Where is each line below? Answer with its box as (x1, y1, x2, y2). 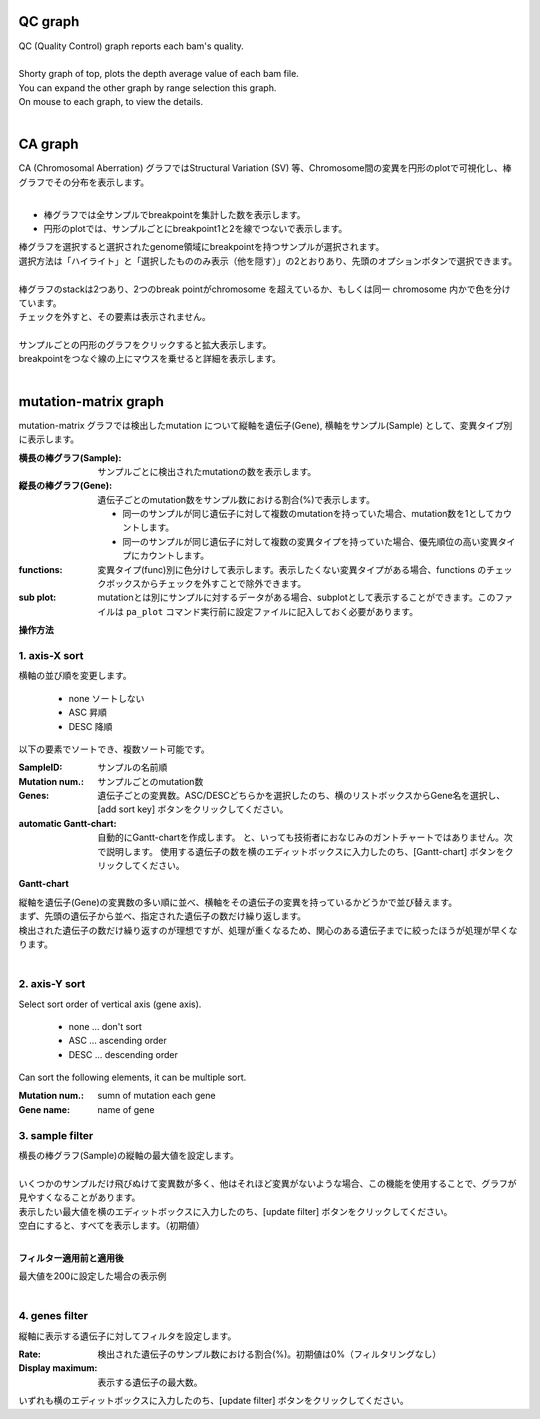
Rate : (18, 1348, 42, 1360)
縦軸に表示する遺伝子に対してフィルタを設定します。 (18, 1330, 237, 1342)
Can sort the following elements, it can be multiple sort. (18, 1071, 247, 1084)
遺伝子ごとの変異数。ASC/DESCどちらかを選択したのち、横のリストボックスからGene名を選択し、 (97, 790, 506, 802)
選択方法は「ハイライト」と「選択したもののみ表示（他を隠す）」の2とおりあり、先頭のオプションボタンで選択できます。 (18, 255, 518, 267)
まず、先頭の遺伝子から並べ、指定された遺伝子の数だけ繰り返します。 (18, 910, 307, 922)
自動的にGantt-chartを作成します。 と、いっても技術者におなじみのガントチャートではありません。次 (97, 831, 514, 844)
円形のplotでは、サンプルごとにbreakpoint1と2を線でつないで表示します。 (43, 222, 348, 234)
